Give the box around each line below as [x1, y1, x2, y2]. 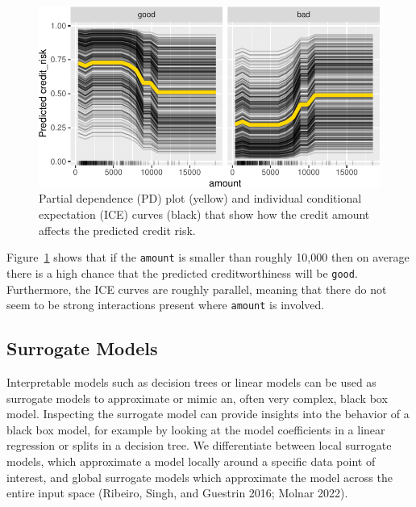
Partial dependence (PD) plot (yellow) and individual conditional [39, 190, 362, 207]
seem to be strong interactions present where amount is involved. [6, 296, 325, 313]
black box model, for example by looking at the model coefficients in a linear [6, 421, 385, 438]
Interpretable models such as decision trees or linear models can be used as [6, 373, 376, 390]
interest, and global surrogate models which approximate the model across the [6, 468, 393, 485]
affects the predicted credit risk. [39, 221, 196, 238]
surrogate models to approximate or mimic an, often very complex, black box [6, 389, 388, 406]
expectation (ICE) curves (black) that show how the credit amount [39, 206, 370, 223]
